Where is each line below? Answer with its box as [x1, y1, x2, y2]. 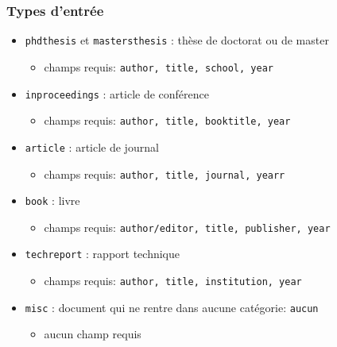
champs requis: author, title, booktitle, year [44, 112, 291, 129]
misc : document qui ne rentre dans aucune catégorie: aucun [25, 299, 319, 315]
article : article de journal [25, 138, 159, 155]
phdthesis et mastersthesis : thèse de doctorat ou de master [25, 32, 329, 48]
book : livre [25, 192, 80, 209]
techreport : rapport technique [25, 245, 180, 262]
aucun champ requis [44, 326, 141, 342]
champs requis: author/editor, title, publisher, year [44, 218, 331, 235]
